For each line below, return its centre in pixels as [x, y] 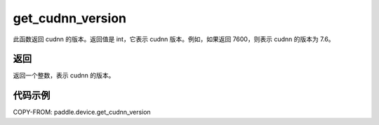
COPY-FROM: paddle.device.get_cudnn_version [82, 112]
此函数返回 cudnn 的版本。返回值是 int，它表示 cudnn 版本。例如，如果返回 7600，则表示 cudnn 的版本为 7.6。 [174, 39]
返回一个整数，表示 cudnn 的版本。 [64, 75]
